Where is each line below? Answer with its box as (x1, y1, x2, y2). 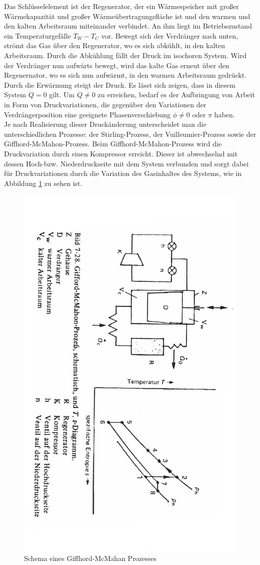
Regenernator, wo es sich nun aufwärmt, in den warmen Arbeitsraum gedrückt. (4, 70, 247, 80)
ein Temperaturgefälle (4, 30, 71, 41)
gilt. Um (49, 89, 75, 100)
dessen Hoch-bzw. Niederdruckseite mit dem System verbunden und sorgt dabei (4, 158, 249, 168)
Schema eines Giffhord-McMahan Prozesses (24, 553, 157, 563)
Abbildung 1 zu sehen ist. (4, 177, 83, 188)
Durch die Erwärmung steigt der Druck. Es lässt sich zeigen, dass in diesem (4, 79, 235, 90)
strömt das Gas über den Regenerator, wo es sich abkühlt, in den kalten (4, 40, 225, 51)
